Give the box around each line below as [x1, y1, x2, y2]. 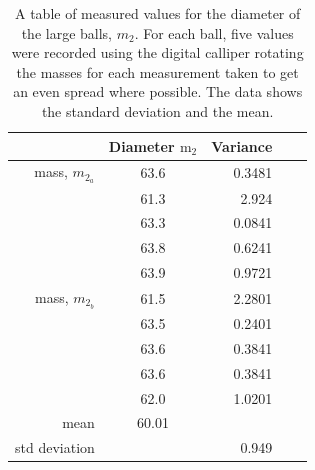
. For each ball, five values [134, 22, 294, 43]
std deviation [15, 437, 95, 458]
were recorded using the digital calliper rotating [11, 42, 304, 63]
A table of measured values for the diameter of [15, 3, 301, 23]
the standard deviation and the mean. [41, 100, 274, 121]
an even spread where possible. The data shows [13, 81, 303, 102]
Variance [211, 135, 273, 156]
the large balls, [21, 22, 113, 43]
